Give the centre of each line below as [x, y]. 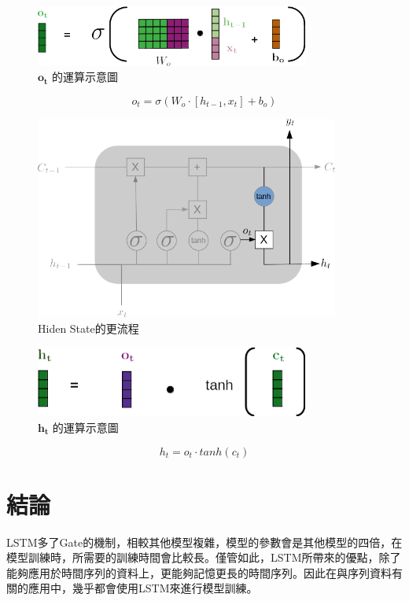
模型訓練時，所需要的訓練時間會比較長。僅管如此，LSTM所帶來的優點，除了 [204, 557]
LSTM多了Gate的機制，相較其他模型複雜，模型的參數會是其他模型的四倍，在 [204, 542]
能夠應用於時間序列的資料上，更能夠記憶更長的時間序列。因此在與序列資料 [199, 572]
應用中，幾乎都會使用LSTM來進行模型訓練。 [143, 588]
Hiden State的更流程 [88, 328]
